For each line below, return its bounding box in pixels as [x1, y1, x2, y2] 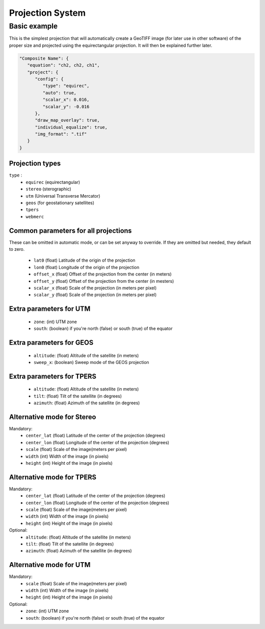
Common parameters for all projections [9, 226, 132, 235]
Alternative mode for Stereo [9, 413, 96, 421]
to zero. [9, 246, 25, 252]
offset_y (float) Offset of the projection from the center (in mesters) [33, 278, 174, 284]
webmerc [26, 214, 44, 219]
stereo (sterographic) [26, 186, 71, 192]
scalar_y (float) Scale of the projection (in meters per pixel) [33, 292, 157, 298]
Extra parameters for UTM [9, 305, 91, 313]
